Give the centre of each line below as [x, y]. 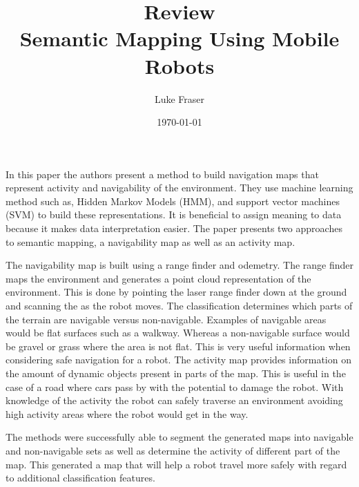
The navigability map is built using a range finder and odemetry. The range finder [180, 265]
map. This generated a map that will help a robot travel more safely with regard [176, 464]
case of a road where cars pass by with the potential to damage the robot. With [175, 386]
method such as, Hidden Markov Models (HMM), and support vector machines [173, 201]
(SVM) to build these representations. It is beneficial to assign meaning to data [174, 214]
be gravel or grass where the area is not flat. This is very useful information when [178, 346]
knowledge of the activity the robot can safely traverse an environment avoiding [174, 400]
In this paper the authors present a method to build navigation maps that [162, 174]
